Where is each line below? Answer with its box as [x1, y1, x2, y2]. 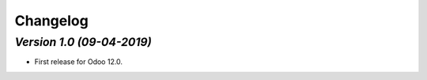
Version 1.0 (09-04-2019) [14, 35, 152, 49]
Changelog [14, 12, 89, 29]
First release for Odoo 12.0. [34, 57, 123, 67]
